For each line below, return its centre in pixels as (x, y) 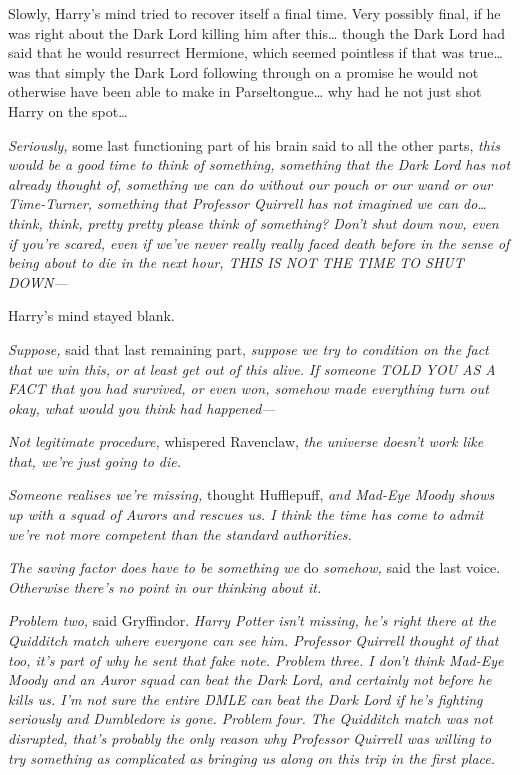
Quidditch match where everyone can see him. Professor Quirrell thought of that (253, 640)
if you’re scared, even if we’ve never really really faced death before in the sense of (259, 242)
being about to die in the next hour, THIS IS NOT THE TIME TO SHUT (236, 262)
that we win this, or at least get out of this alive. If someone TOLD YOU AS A (252, 368)
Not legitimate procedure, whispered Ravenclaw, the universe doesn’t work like (246, 441)
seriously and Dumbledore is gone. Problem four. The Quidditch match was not (250, 718)
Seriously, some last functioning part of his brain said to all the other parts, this (254, 144)
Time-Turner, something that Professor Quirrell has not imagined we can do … (247, 203)
